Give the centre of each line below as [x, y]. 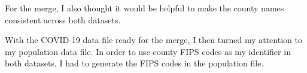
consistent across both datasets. [63, 19]
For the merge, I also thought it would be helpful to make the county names [145, 8]
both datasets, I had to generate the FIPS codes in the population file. [134, 63]
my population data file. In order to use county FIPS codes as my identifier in [148, 51]
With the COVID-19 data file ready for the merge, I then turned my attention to [153, 40]
